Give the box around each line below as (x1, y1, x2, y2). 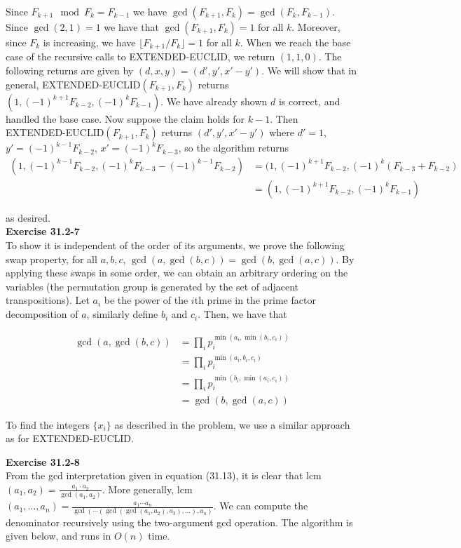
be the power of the (104, 293, 188, 307)
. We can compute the (213, 498, 308, 513)
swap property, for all (6, 251, 97, 266)
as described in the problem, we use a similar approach (114, 417, 350, 432)
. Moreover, (291, 20, 340, 34)
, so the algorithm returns (178, 140, 289, 155)
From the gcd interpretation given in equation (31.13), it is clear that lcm (6, 468, 322, 483)
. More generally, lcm (102, 481, 193, 496)
